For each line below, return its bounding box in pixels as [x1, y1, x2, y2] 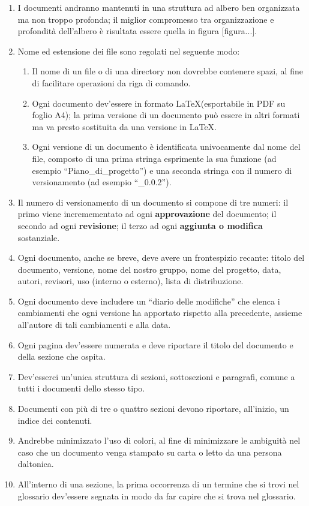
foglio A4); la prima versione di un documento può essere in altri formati [32, 109, 300, 121]
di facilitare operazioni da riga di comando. [32, 76, 191, 89]
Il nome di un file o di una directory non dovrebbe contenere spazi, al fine [32, 65, 303, 77]
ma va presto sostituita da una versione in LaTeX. [32, 120, 217, 132]
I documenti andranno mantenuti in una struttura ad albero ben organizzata [17, 1, 300, 13]
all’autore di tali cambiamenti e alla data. [17, 318, 171, 331]
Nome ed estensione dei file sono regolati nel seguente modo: [17, 44, 240, 57]
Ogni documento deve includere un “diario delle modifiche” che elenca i [17, 294, 280, 307]
